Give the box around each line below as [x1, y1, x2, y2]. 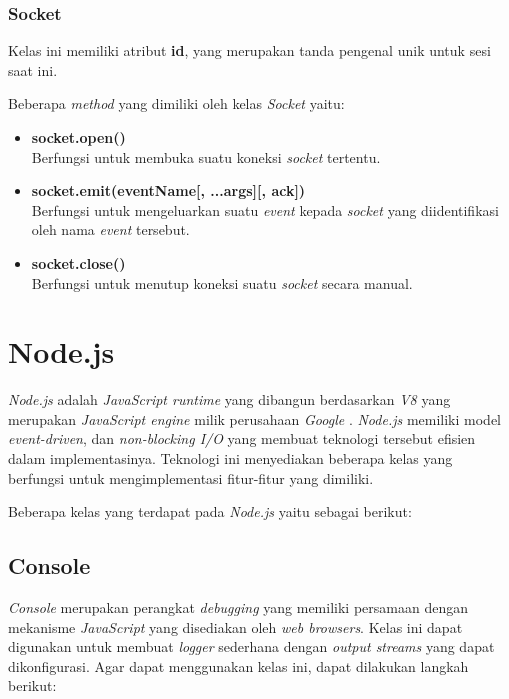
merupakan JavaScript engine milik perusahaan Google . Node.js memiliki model [8, 408, 501, 429]
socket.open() [31, 127, 126, 147]
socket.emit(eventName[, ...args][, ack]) [31, 180, 306, 201]
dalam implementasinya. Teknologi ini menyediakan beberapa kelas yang [8, 448, 453, 469]
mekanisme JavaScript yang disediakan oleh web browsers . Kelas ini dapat [8, 616, 463, 637]
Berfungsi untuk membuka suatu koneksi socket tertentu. [31, 146, 381, 167]
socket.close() [31, 252, 126, 273]
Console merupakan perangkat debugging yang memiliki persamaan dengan [8, 597, 468, 618]
